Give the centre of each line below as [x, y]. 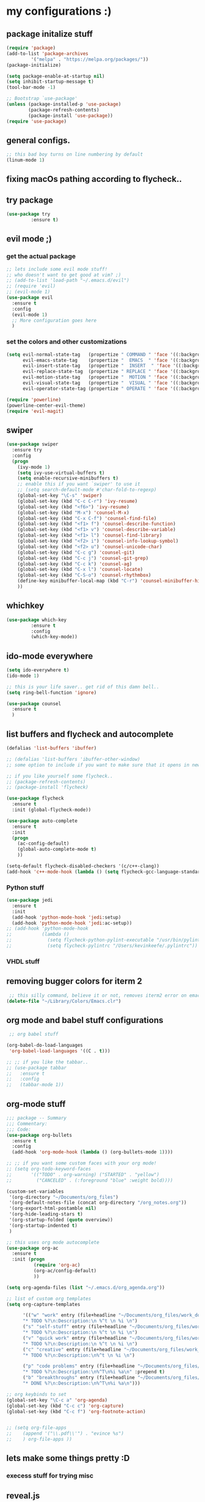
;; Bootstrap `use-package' [42, 99]
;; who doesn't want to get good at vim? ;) [64, 275]
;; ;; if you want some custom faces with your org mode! [81, 1163]
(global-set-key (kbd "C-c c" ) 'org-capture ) [65, 1406]
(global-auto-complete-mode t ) [57, 850]
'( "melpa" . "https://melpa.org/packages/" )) [90, 59]
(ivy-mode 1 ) [34, 467]
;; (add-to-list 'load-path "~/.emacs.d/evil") [68, 281]
